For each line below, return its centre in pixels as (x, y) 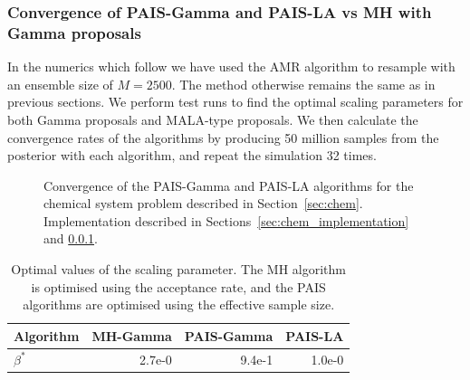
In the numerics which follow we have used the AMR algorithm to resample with (231, 66)
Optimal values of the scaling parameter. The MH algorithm (179, 269)
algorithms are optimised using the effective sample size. (179, 304)
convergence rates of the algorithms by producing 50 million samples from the (223, 137)
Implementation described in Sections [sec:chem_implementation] (226, 220)
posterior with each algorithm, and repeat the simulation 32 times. (192, 155)
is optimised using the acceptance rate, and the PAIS (178, 286)
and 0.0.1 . (71, 238)
